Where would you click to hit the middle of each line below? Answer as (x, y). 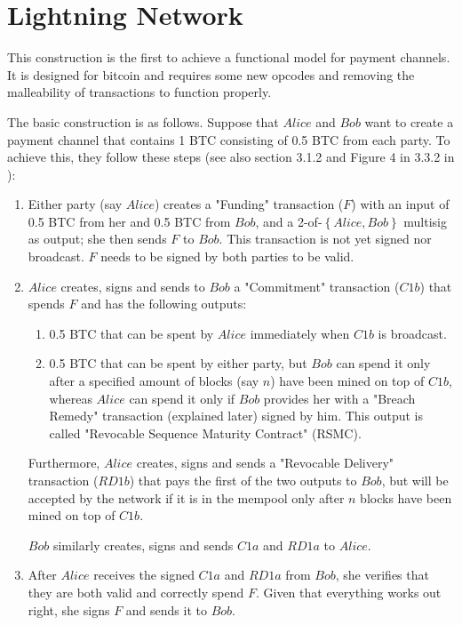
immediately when (300, 333)
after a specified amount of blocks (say (154, 381)
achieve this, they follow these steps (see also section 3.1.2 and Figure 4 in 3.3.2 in (231, 157)
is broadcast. (412, 333)
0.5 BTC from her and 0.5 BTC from (129, 221)
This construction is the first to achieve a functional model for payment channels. (229, 57)
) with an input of (400, 204)
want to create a (409, 121)
